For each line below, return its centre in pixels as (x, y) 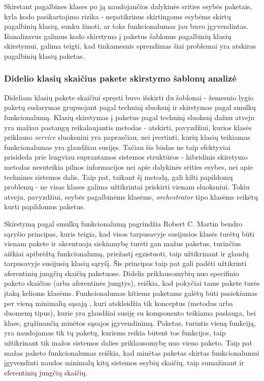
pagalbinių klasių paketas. (44, 55)
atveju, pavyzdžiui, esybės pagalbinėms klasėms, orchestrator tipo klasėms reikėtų (131, 196)
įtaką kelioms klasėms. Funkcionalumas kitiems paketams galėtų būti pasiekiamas (131, 293)
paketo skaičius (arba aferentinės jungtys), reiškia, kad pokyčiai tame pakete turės (132, 283)
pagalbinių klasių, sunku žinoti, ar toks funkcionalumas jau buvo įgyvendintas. (126, 26)
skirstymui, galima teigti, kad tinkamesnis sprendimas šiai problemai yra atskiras (130, 46)
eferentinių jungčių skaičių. (46, 372)
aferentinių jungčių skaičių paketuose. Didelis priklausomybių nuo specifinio (122, 273)
